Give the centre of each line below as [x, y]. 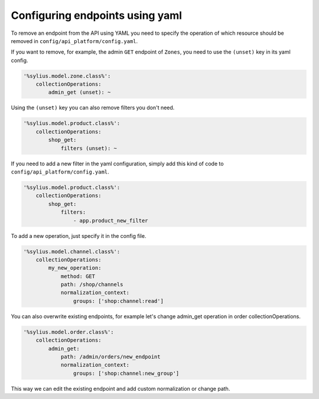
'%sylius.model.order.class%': [69, 332]
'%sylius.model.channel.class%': [72, 251]
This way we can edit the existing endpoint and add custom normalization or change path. [121, 388]
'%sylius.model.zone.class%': [67, 76]
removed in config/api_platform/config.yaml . [74, 41]
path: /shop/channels [92, 284]
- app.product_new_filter [110, 220]
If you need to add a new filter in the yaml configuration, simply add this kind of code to [117, 163]
